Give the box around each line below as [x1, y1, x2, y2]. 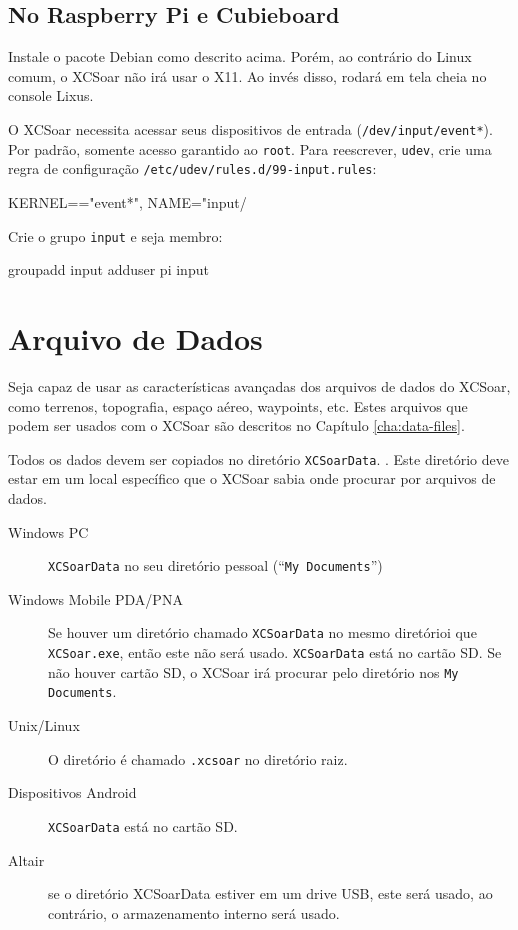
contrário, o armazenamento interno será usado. [48, 902, 340, 923]
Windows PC [8, 521, 89, 542]
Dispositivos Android [8, 782, 137, 803]
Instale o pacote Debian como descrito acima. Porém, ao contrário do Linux [8, 46, 472, 67]
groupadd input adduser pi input [8, 259, 209, 280]
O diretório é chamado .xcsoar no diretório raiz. [48, 748, 348, 769]
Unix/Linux [8, 715, 80, 736]
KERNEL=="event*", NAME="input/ [8, 191, 247, 212]
